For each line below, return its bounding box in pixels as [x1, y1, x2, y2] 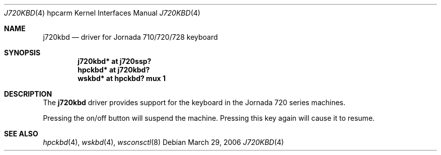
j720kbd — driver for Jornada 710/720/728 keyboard [43, 33, 218, 41]
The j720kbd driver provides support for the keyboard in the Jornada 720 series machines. [43, 98, 346, 107]
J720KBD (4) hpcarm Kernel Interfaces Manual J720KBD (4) [4, 9, 200, 17]
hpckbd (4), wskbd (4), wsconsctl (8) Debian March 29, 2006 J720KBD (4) [43, 138, 284, 146]
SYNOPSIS [4, 48, 41, 57]
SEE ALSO [4, 129, 38, 138]
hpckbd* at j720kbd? [78, 65, 150, 74]
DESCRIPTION [4, 90, 52, 98]
